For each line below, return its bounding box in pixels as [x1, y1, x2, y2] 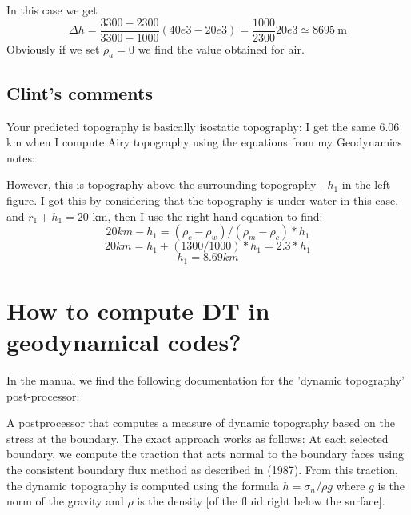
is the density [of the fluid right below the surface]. [137, 493, 385, 509]
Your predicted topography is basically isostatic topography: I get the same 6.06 [6, 118, 400, 134]
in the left [341, 176, 391, 193]
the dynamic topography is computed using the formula [6, 477, 279, 493]
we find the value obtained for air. [138, 40, 305, 57]
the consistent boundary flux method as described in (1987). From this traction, [6, 461, 398, 477]
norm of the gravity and [6, 493, 124, 509]
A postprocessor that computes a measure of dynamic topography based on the [6, 414, 395, 431]
